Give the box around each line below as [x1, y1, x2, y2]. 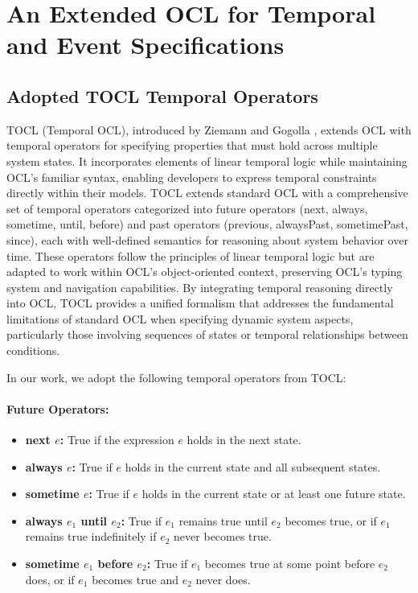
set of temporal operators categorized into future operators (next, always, [6, 200, 368, 216]
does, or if [25, 570, 75, 587]
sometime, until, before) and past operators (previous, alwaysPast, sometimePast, [6, 216, 408, 233]
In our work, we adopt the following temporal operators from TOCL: [6, 369, 346, 385]
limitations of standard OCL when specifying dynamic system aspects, [6, 310, 354, 327]
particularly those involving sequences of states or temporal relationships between [6, 326, 408, 343]
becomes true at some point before [204, 555, 375, 572]
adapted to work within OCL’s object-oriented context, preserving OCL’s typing [6, 263, 403, 280]
